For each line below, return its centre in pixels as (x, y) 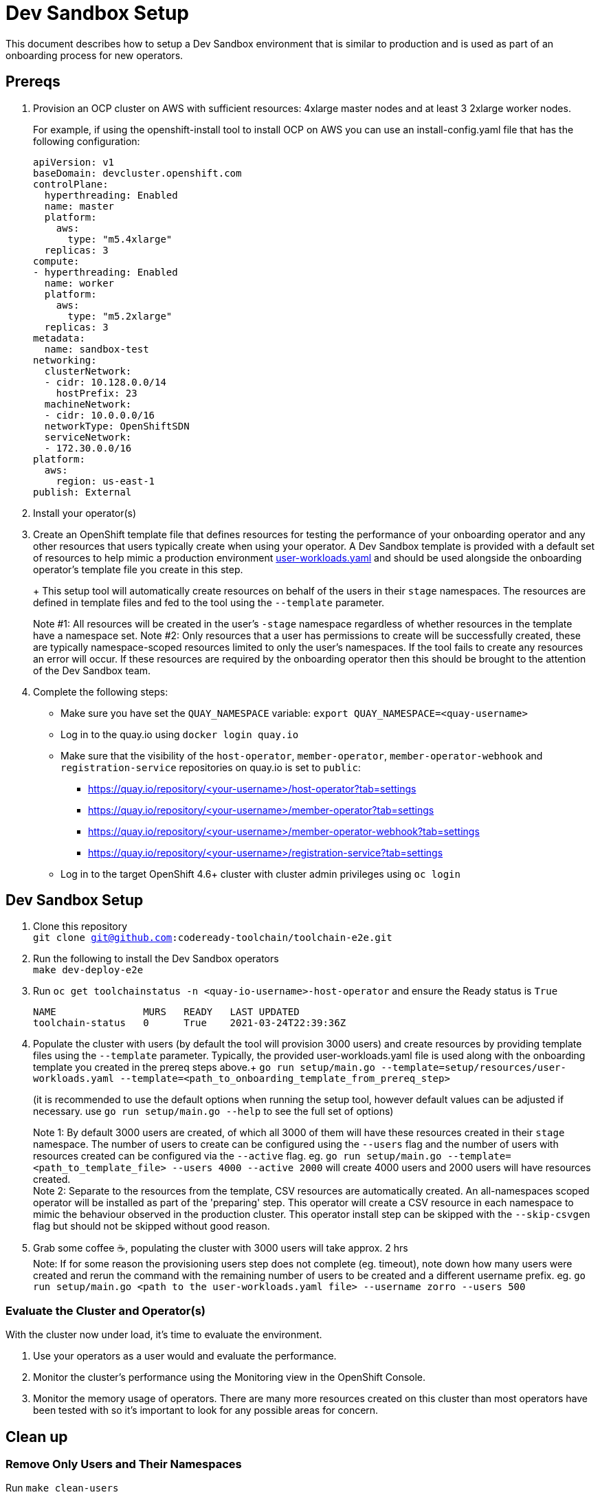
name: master (79, 206)
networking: (65, 360)
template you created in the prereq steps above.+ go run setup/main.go (204, 1067)
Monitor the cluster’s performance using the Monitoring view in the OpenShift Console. (230, 1377)
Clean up (37, 1437)
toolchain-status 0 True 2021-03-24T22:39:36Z (190, 1023)
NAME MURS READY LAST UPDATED (166, 1012)
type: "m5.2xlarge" (120, 316)
